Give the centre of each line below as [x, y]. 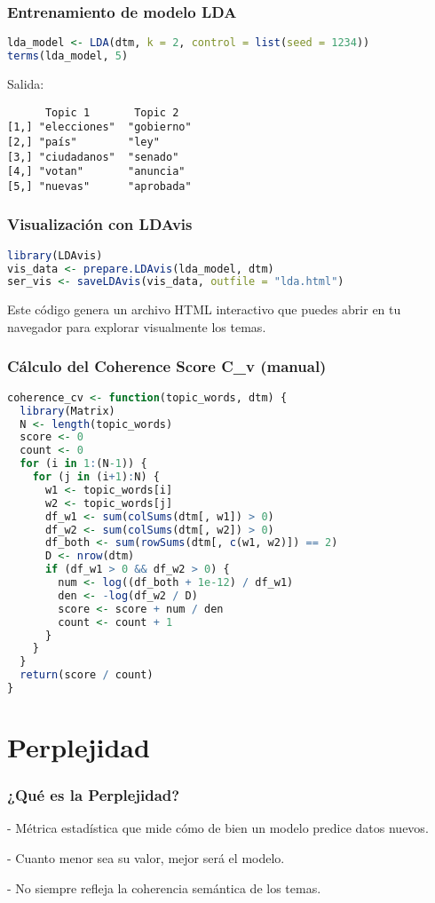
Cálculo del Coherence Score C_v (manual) [167, 366]
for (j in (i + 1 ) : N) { [96, 477]
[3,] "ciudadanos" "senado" [93, 157]
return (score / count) [87, 675]
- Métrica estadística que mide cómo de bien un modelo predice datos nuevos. [218, 828]
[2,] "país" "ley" [83, 142]
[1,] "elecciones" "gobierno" [99, 127]
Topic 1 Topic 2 [112, 112]
